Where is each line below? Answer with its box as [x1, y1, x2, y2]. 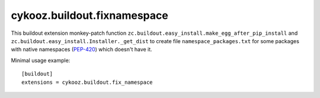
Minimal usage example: [11, 57, 71, 64]
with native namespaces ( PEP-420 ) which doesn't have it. [11, 46, 152, 53]
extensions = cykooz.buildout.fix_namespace [21, 79, 153, 86]
